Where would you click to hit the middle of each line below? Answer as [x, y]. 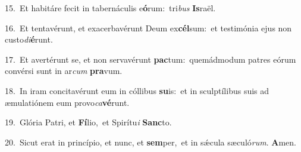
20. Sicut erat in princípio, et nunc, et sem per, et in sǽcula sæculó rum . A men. [150, 142]
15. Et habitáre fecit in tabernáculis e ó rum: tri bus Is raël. [110, 8]
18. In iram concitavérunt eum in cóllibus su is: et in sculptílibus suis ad [137, 90]
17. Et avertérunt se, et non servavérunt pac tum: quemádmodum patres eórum [150, 59]
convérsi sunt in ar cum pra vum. [64, 71]
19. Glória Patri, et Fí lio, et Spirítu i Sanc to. [88, 122]
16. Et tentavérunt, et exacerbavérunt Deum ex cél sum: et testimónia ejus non [148, 28]
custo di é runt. [29, 39]
